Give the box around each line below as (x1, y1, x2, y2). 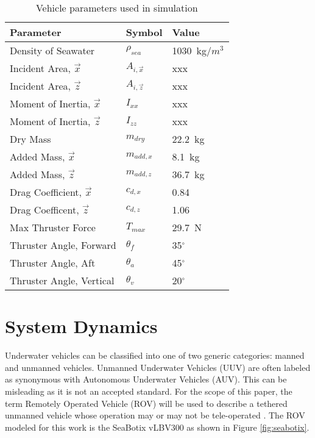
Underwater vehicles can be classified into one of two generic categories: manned (5, 349, 305, 362)
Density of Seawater (10, 43, 95, 57)
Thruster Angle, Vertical (10, 273, 115, 287)
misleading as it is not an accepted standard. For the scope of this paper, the (5, 384, 292, 397)
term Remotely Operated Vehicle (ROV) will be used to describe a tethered (5, 397, 288, 409)
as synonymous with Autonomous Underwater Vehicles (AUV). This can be (5, 373, 287, 386)
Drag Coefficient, (10, 185, 82, 199)
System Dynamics (5, 314, 158, 339)
